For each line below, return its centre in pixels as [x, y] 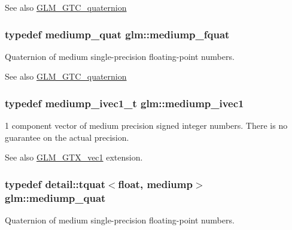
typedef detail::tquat [55, 184]
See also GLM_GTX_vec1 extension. [74, 157]
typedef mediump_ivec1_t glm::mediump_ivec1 [124, 103]
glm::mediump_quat [55, 197]
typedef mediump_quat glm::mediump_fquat [117, 34]
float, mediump [155, 184]
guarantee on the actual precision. [67, 137]
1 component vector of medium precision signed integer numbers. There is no [146, 125]
